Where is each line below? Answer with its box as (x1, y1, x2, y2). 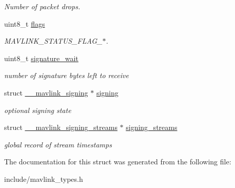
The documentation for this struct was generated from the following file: (4, 156, 231, 167)
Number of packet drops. (4, 1, 81, 11)
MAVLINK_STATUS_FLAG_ (4, 35, 103, 46)
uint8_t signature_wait (4, 52, 79, 63)
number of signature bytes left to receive (4, 70, 129, 81)
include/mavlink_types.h (4, 173, 83, 184)
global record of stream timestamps (4, 139, 112, 149)
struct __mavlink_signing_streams (4, 122, 117, 133)
